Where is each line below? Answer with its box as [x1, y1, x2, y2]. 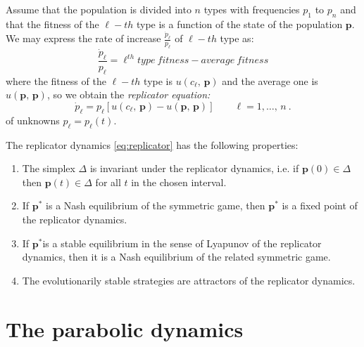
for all [95, 174, 121, 189]
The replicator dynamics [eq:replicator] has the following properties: [6, 137, 299, 152]
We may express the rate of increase [6, 31, 161, 46]
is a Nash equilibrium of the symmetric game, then [46, 198, 265, 213]
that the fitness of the [6, 16, 99, 31]
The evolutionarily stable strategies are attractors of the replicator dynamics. [22, 273, 356, 287]
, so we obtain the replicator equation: [46, 87, 211, 102]
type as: [220, 31, 254, 46]
